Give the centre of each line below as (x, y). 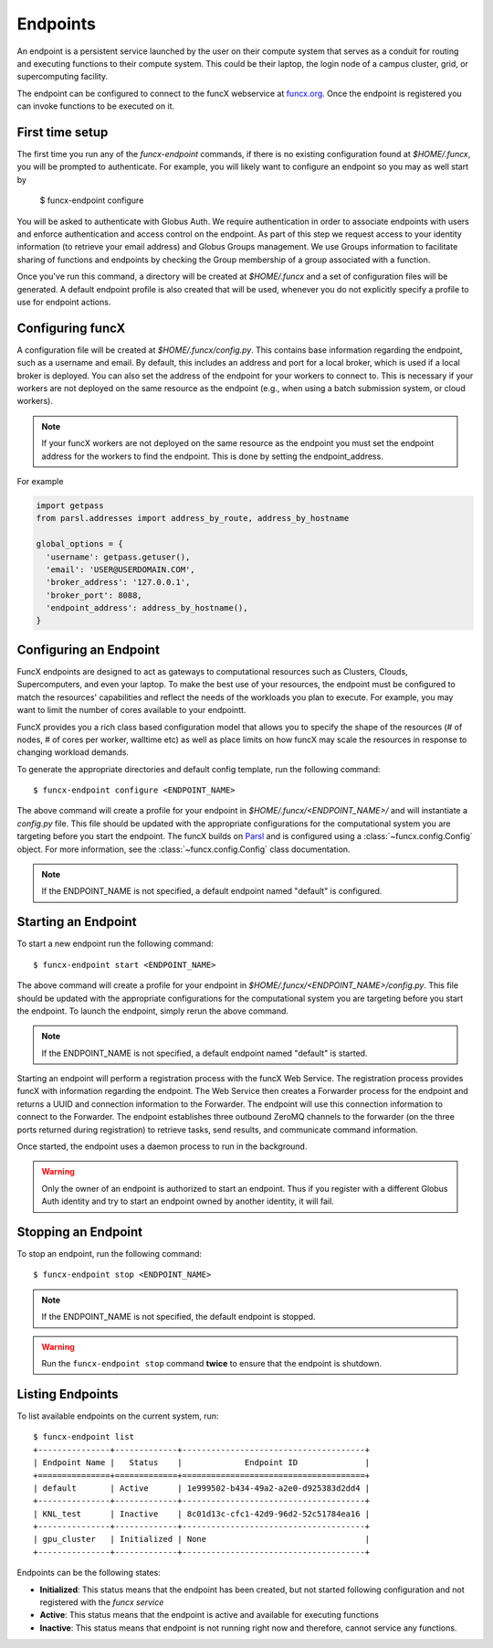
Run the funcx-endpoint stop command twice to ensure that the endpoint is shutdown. (212, 1364)
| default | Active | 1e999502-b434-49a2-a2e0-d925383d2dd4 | (202, 1488)
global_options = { (79, 544)
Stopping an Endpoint (80, 1232)
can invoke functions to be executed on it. (96, 106)
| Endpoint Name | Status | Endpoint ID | (202, 1463)
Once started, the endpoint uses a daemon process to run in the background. (162, 1146)
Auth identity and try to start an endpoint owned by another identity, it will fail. (188, 1201)
